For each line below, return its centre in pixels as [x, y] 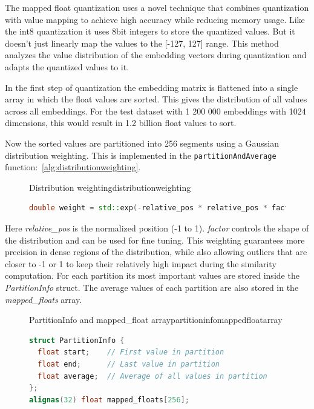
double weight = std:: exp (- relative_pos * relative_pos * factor [163, 208]
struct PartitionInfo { [77, 340]
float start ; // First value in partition [131, 352]
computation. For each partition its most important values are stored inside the [152, 275]
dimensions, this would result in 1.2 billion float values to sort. [121, 123]
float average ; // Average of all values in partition [152, 376]
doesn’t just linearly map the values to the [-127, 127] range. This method [142, 43]
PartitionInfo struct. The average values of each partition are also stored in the [152, 287]
